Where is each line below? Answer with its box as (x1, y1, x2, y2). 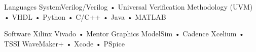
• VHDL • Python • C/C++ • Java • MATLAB (4, 11, 166, 22)
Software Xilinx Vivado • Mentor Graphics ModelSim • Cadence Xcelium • (4, 28, 244, 39)
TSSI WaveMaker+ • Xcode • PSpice (4, 38, 125, 48)
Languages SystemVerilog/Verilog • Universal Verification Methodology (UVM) (4, 2, 253, 12)
